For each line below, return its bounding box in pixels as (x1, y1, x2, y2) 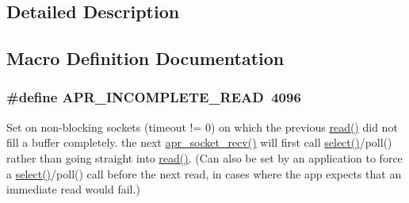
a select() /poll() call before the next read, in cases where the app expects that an (6, 165, 402, 182)
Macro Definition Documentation (6, 46, 285, 71)
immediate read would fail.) (6, 181, 140, 197)
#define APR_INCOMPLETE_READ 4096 (6, 87, 301, 107)
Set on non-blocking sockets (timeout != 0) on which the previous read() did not (6, 118, 398, 135)
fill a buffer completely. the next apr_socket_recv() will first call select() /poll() (6, 134, 392, 151)
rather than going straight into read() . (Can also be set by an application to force (6, 149, 403, 166)
